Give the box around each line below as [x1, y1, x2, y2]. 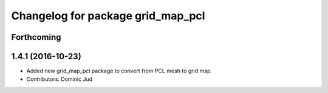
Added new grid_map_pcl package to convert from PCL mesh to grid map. [26, 67, 213, 75]
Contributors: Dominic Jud [26, 75, 93, 83]
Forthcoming [11, 32, 61, 42]
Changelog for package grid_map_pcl [11, 9, 205, 22]
